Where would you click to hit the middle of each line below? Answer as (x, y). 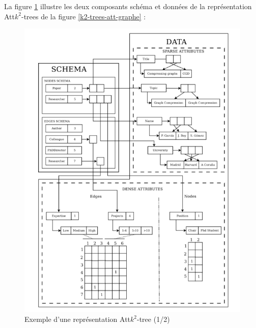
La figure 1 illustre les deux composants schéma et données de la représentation (128, 6)
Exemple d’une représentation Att (78, 319)
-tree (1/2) (153, 319)
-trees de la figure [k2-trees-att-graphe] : (83, 16)
